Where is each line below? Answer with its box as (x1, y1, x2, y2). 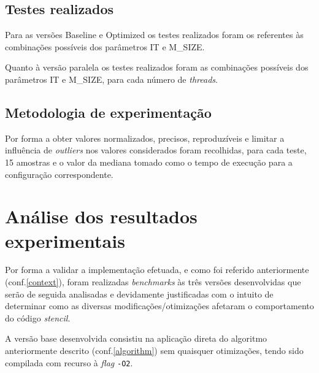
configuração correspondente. (5, 167, 113, 180)
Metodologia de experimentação (5, 102, 212, 121)
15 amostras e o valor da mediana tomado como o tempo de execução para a (5, 155, 293, 168)
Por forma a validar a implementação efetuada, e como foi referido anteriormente (5, 263, 309, 276)
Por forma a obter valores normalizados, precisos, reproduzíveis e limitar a (5, 131, 285, 144)
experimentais (5, 228, 125, 253)
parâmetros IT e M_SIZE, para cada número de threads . (5, 72, 218, 85)
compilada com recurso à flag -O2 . (5, 356, 133, 369)
